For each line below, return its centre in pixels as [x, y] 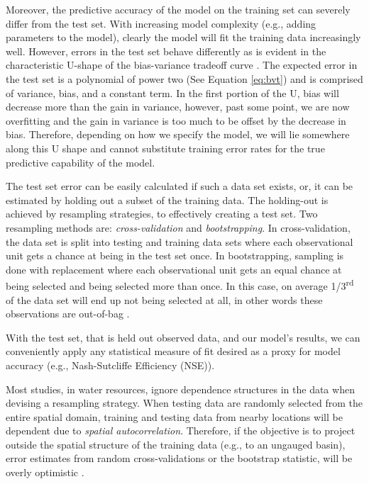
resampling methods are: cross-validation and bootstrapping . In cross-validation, [178, 227]
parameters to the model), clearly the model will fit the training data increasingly [183, 37]
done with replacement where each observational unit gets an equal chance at [174, 269]
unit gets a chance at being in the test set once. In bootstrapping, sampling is [175, 255]
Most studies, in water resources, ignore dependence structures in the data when [180, 389]
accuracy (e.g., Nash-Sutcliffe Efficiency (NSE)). [110, 365]
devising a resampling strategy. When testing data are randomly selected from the [184, 403]
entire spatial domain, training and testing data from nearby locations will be [174, 416]
